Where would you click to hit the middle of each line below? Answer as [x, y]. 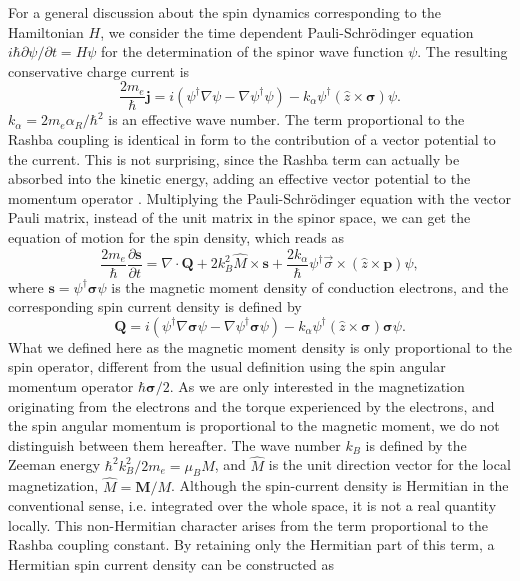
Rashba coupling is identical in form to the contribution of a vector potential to [252, 139]
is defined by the [416, 444]
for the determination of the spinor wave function [252, 51]
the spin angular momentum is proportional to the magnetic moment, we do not [254, 425]
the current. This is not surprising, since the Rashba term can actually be [234, 158]
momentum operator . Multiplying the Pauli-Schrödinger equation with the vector [259, 197]
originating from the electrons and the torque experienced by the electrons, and [251, 405]
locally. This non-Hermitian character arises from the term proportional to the [248, 524]
